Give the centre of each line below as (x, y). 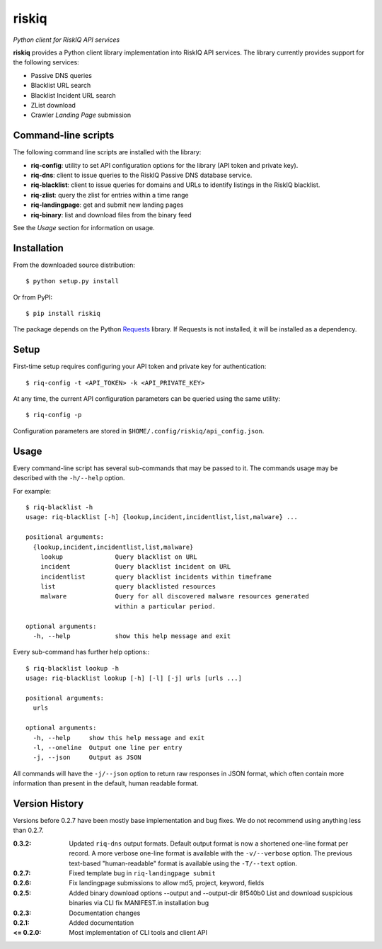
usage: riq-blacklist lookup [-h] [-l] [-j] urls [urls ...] (134, 678)
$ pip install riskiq (63, 313)
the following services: (46, 62)
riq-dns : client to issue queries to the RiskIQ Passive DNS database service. (141, 175)
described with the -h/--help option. (69, 478)
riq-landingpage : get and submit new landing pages (107, 205)
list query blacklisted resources (128, 587)
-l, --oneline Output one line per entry (108, 748)
